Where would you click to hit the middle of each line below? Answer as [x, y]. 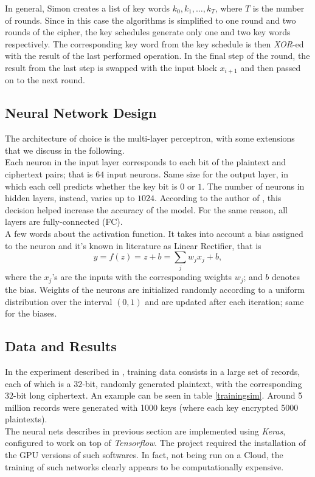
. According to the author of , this [218, 198]
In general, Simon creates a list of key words [87, 8]
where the [23, 277]
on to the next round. [45, 80]
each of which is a [38, 383]
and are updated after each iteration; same [224, 301]
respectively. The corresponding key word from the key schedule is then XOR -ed [154, 43]
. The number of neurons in [253, 186]
